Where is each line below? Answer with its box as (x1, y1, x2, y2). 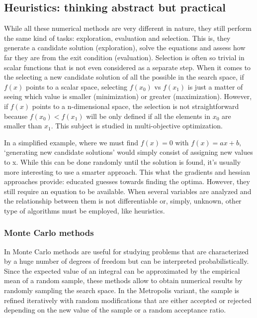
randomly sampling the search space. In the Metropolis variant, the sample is (4, 285, 240, 296)
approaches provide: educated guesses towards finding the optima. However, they (4, 176, 250, 187)
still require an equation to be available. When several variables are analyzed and (4, 186, 252, 196)
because (4, 110, 28, 121)
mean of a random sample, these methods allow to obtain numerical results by (4, 275, 243, 286)
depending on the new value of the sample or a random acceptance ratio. (4, 305, 226, 315)
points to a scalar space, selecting (26, 81, 128, 92)
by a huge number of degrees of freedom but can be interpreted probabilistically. (4, 256, 249, 266)
